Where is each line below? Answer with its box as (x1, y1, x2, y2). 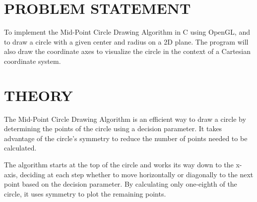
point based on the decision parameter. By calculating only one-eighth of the (4, 179, 237, 189)
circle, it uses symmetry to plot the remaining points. (4, 188, 166, 199)
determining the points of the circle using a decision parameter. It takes (4, 123, 222, 134)
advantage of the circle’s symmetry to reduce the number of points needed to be (4, 133, 248, 143)
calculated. (4, 143, 37, 153)
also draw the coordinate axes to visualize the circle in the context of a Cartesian (4, 46, 251, 56)
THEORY (4, 85, 73, 105)
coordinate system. (4, 55, 61, 66)
